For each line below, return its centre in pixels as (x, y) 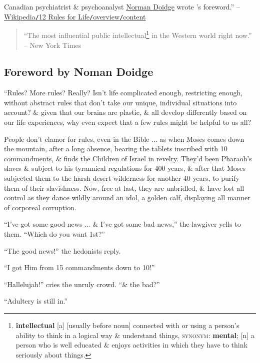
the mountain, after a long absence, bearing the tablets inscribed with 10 (116, 149)
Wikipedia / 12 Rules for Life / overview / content (75, 16)
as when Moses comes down (202, 139)
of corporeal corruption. (40, 207)
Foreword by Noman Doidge (79, 72)
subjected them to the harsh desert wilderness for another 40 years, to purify (122, 178)
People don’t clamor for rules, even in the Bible (77, 139)
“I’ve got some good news (43, 224)
